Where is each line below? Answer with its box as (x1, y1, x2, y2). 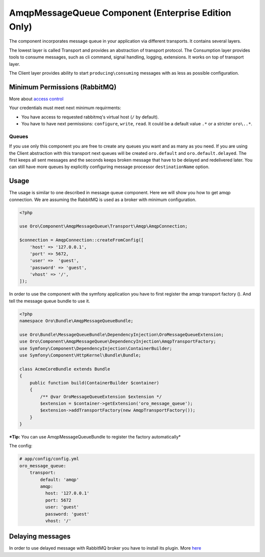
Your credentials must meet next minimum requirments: (9, 105, 121, 111)
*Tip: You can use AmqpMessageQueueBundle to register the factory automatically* (9, 434, 181, 440)
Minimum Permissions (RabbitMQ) (9, 83, 117, 91)
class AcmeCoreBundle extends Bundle (19, 366, 110, 372)
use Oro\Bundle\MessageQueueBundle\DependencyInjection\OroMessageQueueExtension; (19, 332, 224, 338)
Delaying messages (9, 532, 71, 541)
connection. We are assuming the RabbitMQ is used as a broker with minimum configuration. (9, 197, 196, 203)
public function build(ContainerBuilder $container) (29, 380, 159, 385)
